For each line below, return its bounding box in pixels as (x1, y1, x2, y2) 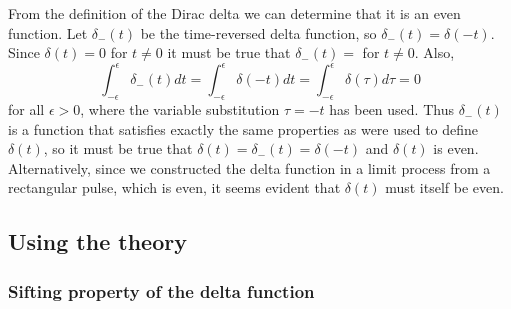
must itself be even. (385, 177, 504, 198)
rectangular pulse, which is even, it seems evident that (8, 177, 341, 198)
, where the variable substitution (80, 99, 280, 120)
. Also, (414, 42, 455, 63)
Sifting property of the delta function (8, 278, 315, 303)
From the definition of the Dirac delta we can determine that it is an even (8, 3, 461, 23)
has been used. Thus (329, 99, 454, 120)
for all (8, 99, 45, 120)
